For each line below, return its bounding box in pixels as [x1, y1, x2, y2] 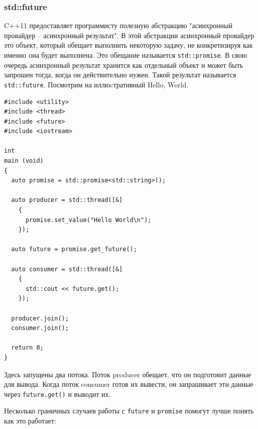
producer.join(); [11, 314, 69, 322]
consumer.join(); [11, 325, 69, 332]
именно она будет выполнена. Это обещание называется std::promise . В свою [4, 50, 247, 60]
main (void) [4, 157, 44, 165]
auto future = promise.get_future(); [11, 246, 137, 253]
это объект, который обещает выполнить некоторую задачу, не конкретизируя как [4, 40, 253, 50]
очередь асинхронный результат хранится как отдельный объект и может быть [4, 59, 243, 70]
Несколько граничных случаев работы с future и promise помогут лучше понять [4, 405, 254, 416]
